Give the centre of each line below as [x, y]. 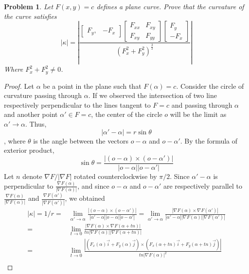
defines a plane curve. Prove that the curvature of [170, 6]
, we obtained [85, 198]
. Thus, [36, 124]
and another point [31, 114]
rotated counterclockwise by [116, 176]
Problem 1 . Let [29, 6]
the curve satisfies [30, 16]
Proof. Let [19, 86]
